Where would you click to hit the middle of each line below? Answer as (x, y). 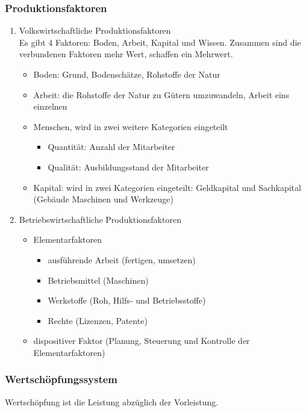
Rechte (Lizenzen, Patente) (98, 320)
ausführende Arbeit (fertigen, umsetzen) (122, 259)
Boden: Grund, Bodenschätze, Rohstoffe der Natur (127, 74)
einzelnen (50, 106)
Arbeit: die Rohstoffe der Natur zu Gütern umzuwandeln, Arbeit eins (161, 94)
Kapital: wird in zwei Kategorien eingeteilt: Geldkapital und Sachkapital (167, 187)
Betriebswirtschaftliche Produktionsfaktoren (100, 219)
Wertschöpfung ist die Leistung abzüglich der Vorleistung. (112, 401)
